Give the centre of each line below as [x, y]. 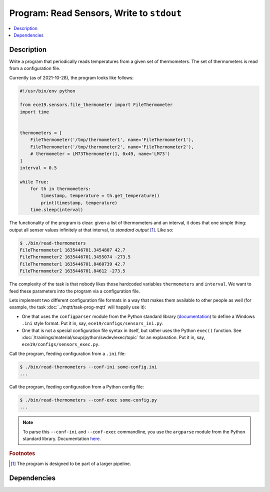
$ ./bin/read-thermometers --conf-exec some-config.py [88, 400]
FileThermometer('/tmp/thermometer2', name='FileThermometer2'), [112, 147]
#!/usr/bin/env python [47, 91]
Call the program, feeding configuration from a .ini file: [67, 353]
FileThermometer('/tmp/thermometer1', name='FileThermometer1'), [112, 140]
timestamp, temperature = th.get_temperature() [100, 196]
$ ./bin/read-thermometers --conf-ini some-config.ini [88, 367]
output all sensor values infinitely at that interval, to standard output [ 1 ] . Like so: [91, 229]
